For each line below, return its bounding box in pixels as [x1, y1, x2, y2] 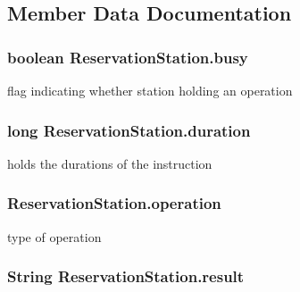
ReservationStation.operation [7, 192, 221, 214]
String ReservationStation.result [7, 265, 245, 288]
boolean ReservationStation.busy [7, 46, 248, 68]
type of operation [7, 227, 102, 246]
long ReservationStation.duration [7, 119, 251, 141]
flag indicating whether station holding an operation [7, 81, 293, 99]
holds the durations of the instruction [7, 154, 212, 172]
